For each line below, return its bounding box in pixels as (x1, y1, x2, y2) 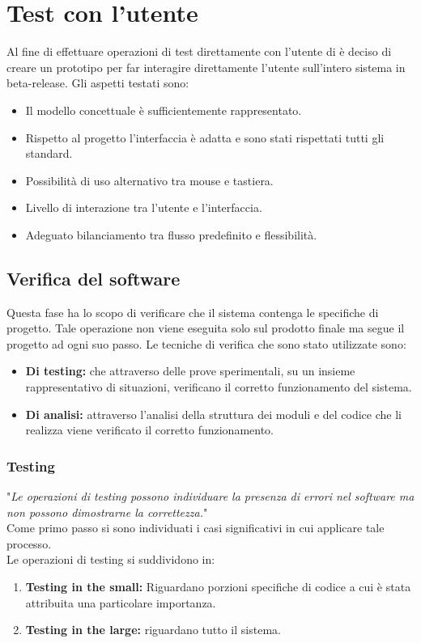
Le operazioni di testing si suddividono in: (6, 551, 215, 568)
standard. (25, 145, 73, 162)
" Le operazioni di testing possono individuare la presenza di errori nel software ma (6, 488, 415, 505)
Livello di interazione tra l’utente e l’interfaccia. (25, 199, 262, 216)
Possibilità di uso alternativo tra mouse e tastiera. (25, 171, 274, 188)
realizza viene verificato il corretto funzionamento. (25, 421, 274, 438)
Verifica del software (6, 265, 181, 290)
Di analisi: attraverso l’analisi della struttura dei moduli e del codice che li (25, 405, 402, 422)
